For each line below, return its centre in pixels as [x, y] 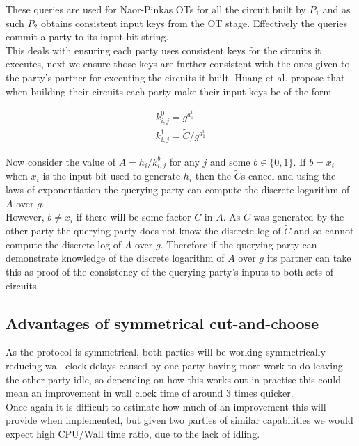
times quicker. [264, 393]
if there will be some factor [134, 217]
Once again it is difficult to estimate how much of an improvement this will [166, 406]
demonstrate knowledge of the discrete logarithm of [115, 258]
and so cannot [324, 231]
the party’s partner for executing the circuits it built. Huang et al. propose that [175, 77]
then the [213, 176]
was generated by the [299, 217]
